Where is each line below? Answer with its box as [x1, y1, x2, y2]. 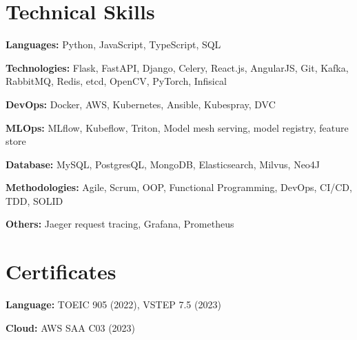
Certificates [6, 257, 116, 286]
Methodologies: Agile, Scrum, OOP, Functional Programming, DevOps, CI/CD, [6, 180, 352, 194]
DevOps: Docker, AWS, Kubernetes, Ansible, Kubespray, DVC [6, 97, 276, 111]
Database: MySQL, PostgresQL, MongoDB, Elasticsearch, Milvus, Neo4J [6, 157, 320, 171]
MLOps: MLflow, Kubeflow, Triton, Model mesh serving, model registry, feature [6, 120, 349, 134]
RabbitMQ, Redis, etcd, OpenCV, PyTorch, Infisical [6, 74, 227, 88]
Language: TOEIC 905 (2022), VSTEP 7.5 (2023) [6, 297, 221, 312]
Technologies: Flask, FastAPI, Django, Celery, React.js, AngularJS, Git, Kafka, [6, 60, 349, 74]
